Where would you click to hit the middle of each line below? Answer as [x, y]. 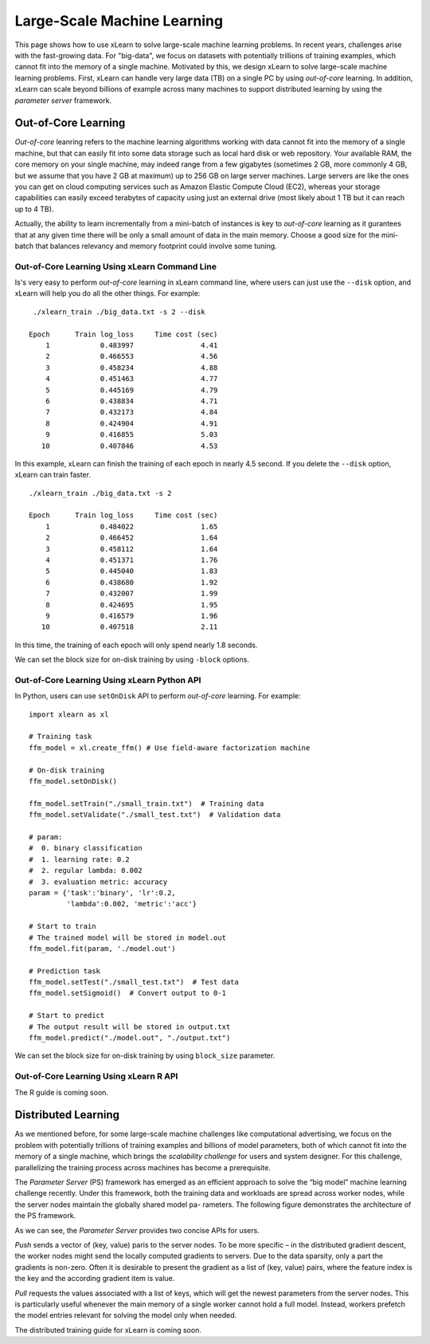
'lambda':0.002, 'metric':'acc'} [132, 904]
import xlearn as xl [69, 714]
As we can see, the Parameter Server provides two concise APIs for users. [137, 1230]
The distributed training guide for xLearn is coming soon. [108, 1330]
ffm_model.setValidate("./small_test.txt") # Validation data [155, 815]
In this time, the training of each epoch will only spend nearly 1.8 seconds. [136, 645]
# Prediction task [65, 971]
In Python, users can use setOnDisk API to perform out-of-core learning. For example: [158, 696]
